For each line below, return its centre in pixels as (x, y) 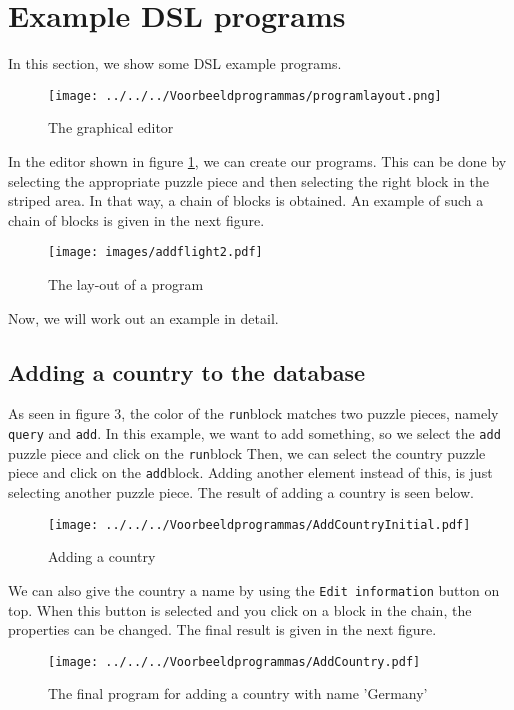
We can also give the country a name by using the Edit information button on (254, 589)
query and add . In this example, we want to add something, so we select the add (254, 433)
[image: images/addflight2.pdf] (155, 252)
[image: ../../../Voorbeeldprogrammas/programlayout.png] (245, 95)
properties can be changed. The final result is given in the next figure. (222, 629)
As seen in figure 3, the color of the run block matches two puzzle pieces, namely (253, 413)
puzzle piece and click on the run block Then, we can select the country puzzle (247, 452)
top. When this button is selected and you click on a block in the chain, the (240, 609)
